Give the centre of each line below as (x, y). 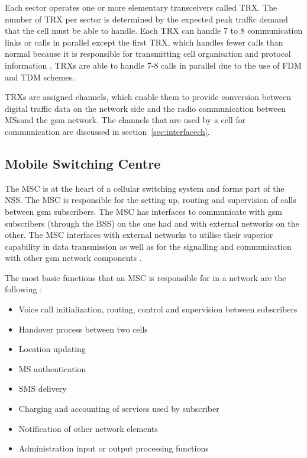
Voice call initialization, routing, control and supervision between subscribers (158, 309)
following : (24, 289)
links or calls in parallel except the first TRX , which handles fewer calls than (144, 42)
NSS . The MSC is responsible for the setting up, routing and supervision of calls (151, 200)
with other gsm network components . (73, 258)
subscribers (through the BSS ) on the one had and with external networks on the (152, 223)
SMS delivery (43, 388)
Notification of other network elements (88, 428)
